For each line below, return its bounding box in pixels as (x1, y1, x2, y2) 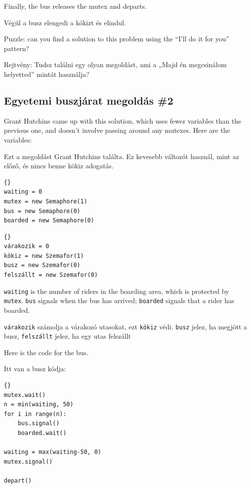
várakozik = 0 (4, 243, 50, 250)
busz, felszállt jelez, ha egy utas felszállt (4, 331, 131, 341)
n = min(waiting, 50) (4, 401, 74, 408)
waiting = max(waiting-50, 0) (4, 449, 101, 456)
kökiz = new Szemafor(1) (4, 252, 84, 259)
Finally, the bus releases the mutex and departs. (4, 1, 147, 11)
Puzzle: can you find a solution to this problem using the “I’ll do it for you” (4, 34, 230, 44)
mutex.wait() (4, 391, 46, 398)
